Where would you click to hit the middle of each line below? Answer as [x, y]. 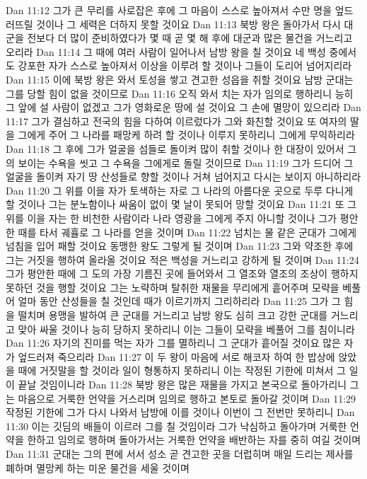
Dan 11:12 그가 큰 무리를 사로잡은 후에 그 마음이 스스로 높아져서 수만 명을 [169, 10]
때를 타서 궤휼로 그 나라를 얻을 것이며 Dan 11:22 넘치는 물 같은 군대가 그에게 [187, 232]
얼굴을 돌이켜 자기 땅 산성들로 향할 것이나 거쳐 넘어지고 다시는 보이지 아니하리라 [183, 177]
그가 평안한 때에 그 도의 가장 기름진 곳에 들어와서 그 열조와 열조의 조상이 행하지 [182, 273]
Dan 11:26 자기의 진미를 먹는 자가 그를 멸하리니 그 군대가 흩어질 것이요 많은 [173, 343]
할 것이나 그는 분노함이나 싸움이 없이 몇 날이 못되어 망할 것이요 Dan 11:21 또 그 [181, 204]
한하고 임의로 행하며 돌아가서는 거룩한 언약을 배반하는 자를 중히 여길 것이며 [194, 440]
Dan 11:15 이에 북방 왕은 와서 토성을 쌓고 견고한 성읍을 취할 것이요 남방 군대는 [180, 79]
